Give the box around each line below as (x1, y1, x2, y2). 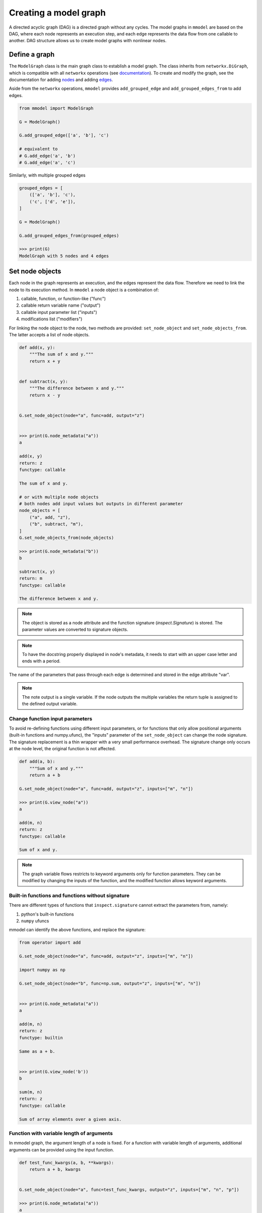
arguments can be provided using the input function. (9, 1147, 114, 1152)
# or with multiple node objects (19, 494, 99, 500)
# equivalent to (19, 146, 58, 152)
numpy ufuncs (21, 918, 49, 924)
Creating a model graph (9, 7, 106, 18)
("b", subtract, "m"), (29, 522, 83, 527)
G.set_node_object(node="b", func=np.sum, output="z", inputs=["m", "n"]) (19, 981, 201, 986)
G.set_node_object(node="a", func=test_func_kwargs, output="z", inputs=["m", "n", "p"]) (19, 1187, 240, 1193)
